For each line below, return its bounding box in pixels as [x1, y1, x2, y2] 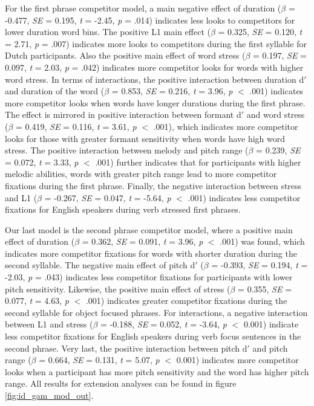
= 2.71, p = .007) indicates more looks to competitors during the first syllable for [5, 37, 307, 50]
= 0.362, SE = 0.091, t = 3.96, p [82, 235, 203, 248]
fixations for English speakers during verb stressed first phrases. [5, 203, 241, 216]
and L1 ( [5, 191, 38, 204]
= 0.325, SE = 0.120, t [218, 25, 303, 38]
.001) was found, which [220, 235, 305, 248]
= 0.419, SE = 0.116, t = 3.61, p [16, 120, 137, 132]
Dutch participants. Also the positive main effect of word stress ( [5, 49, 246, 62]
